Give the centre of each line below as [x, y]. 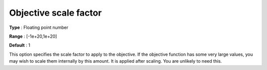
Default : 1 [20, 45]
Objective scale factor [55, 13]
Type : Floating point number [39, 27]
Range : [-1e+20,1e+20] [33, 36]
